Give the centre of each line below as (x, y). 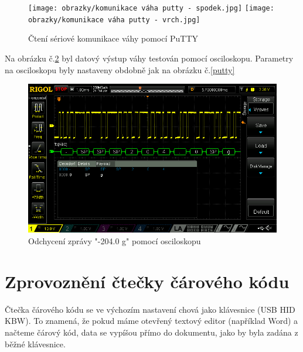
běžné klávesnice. (35, 344)
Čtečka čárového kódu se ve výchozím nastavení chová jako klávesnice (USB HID (150, 309)
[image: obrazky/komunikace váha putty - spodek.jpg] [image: (151, 8)
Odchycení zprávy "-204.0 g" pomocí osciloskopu (115, 241)
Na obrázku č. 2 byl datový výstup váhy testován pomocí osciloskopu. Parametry (149, 58)
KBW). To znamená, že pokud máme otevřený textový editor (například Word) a (151, 321)
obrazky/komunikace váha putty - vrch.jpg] (114, 20)
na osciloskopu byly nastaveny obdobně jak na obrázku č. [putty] (120, 69)
